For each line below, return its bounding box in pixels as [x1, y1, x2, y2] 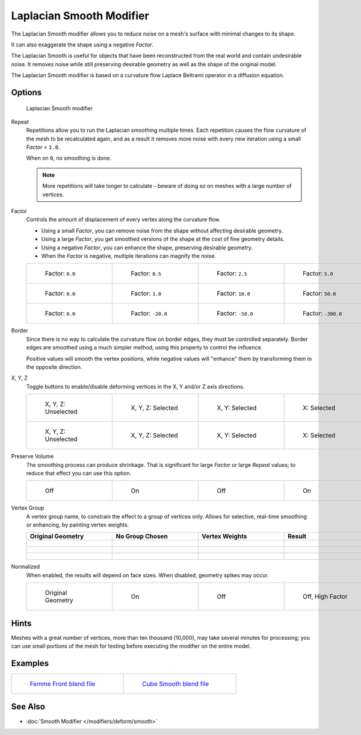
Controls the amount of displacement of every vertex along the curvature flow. [26, 216, 221, 223]
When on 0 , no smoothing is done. [26, 154, 111, 162]
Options [11, 87, 42, 98]
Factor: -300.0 [303, 309, 342, 317]
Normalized [11, 563, 40, 571]
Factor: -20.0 [131, 309, 168, 317]
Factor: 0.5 [131, 269, 162, 278]
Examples [11, 658, 49, 668]
